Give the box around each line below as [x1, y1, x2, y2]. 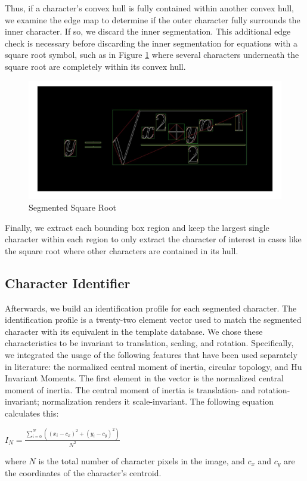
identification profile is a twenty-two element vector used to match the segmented [5, 313, 302, 326]
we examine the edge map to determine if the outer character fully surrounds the [5, 13, 300, 26]
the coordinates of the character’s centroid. [5, 467, 162, 479]
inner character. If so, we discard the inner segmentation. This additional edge [5, 25, 291, 38]
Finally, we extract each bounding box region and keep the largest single [5, 221, 269, 233]
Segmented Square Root [29, 201, 116, 214]
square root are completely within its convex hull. [5, 60, 186, 72]
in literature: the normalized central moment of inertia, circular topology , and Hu [5, 360, 302, 372]
